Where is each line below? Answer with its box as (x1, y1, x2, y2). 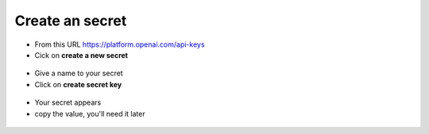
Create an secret (14, 12, 127, 29)
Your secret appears (34, 98, 102, 107)
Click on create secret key (34, 79, 122, 89)
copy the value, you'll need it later (34, 109, 146, 118)
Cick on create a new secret (34, 50, 129, 59)
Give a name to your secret (34, 68, 123, 78)
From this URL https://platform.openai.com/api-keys (34, 40, 206, 49)
